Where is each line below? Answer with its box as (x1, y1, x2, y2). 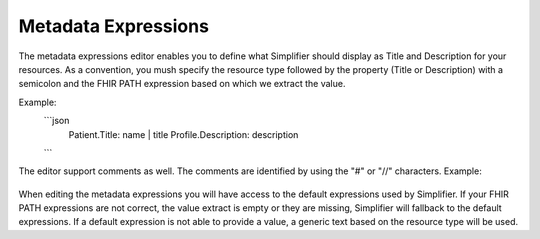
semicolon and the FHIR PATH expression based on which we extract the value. (18, 78, 346, 90)
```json (43, 115, 70, 127)
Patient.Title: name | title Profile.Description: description (68, 128, 299, 140)
